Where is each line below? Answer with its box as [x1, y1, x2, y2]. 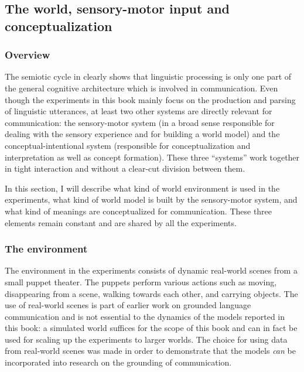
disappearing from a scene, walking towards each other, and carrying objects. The [5, 287, 298, 299]
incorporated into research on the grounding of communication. [5, 356, 232, 368]
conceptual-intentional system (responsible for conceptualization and [5, 139, 251, 151]
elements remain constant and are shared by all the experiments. [5, 216, 237, 228]
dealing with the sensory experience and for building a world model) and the [5, 128, 280, 140]
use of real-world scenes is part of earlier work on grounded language [5, 299, 251, 311]
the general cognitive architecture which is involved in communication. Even [5, 81, 278, 94]
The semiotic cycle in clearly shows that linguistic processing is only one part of [5, 70, 292, 83]
